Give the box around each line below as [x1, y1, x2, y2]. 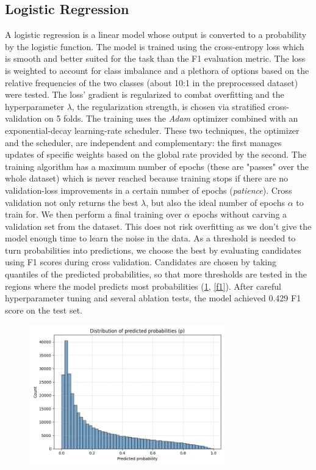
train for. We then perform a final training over [5, 208, 182, 221]
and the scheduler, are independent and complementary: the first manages [5, 136, 282, 149]
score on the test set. [5, 303, 83, 316]
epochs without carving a [192, 208, 287, 221]
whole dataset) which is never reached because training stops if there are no [5, 172, 289, 185]
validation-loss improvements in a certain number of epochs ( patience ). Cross [5, 183, 292, 196]
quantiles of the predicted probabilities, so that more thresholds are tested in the [5, 268, 307, 281]
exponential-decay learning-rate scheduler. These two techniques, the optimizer [5, 123, 300, 136]
